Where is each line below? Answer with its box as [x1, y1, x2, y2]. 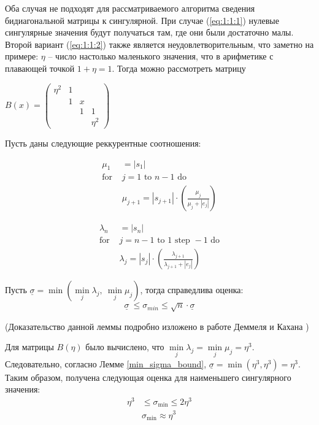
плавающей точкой [5, 61, 75, 74]
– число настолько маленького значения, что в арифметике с [48, 50, 274, 63]
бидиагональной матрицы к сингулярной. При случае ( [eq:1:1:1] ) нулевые [5, 13, 279, 26]
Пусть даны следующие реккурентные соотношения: [5, 136, 201, 149]
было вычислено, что [85, 340, 164, 353]
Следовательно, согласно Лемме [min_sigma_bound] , [5, 357, 207, 370]
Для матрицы [5, 340, 54, 353]
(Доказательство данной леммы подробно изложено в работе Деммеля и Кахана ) [5, 320, 309, 332]
